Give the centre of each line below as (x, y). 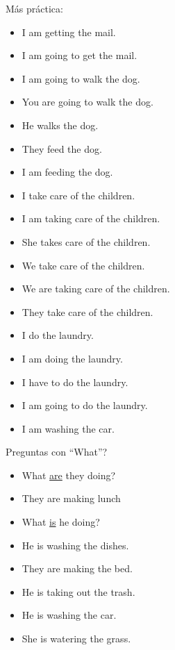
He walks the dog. (60, 125)
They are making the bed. (77, 568)
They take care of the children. (87, 311)
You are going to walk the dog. (87, 102)
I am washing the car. (68, 428)
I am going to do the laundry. (85, 405)
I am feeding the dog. (67, 172)
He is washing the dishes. (75, 545)
